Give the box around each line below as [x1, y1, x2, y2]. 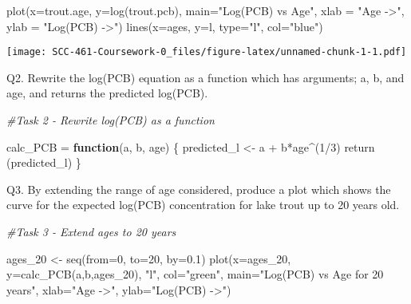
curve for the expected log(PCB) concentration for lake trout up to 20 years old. [6, 196, 400, 213]
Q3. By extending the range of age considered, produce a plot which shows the [6, 180, 391, 197]
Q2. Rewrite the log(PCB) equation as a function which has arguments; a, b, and [6, 69, 405, 85]
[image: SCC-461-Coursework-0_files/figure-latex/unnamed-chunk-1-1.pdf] [6, 46, 407, 58]
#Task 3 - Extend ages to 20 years [6, 223, 176, 239]
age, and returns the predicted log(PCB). [6, 85, 208, 101]
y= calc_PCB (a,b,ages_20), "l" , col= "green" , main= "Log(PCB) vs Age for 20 [6, 266, 384, 282]
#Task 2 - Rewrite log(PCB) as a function [6, 112, 215, 128]
